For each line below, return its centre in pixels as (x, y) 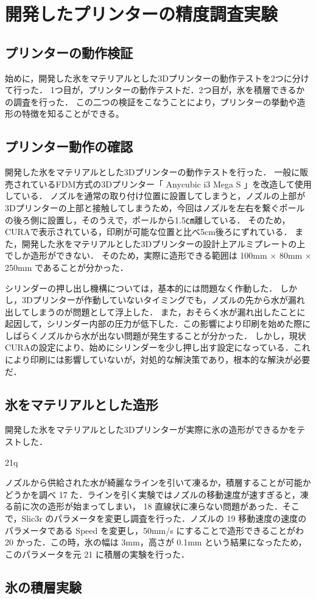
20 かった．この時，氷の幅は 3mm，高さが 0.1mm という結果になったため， (156, 542)
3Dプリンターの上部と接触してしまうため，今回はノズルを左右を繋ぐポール (155, 207)
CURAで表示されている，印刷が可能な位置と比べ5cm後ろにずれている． (149, 232)
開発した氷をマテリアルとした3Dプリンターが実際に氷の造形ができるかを (151, 429)
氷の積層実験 (43, 587)
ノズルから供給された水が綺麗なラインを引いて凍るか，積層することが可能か (158, 482)
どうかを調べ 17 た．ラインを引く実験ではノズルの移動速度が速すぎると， (153, 494)
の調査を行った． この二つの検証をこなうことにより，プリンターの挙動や (151, 101)
